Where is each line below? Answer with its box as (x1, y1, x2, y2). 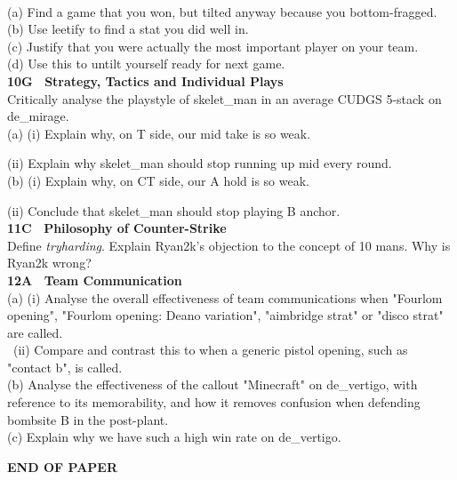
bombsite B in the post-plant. (7, 410, 169, 428)
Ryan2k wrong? (7, 253, 92, 272)
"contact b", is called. (7, 357, 123, 376)
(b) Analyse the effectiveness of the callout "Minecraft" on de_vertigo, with (7, 375, 418, 394)
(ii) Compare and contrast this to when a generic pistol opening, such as (12, 340, 408, 359)
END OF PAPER (7, 457, 117, 476)
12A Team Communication (7, 270, 182, 289)
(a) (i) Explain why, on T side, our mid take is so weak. (7, 124, 311, 142)
